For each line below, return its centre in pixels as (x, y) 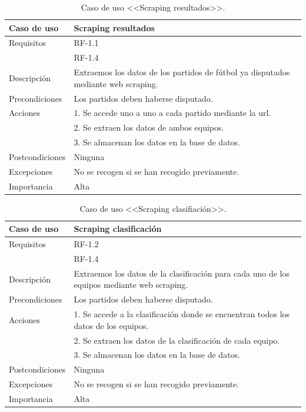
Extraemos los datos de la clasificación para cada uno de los (182, 273)
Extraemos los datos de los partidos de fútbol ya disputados (182, 72)
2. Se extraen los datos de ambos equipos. (149, 127)
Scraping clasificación (118, 229)
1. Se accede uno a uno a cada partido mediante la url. (172, 113)
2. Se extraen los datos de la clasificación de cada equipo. (177, 340)
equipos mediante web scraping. (131, 285)
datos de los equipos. (111, 325)
